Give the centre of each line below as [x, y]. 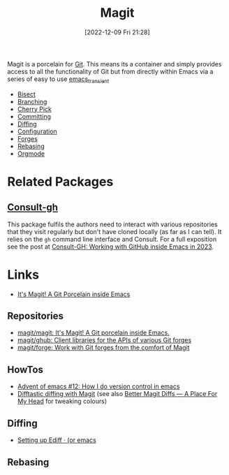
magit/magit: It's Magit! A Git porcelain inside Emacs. [93, 332]
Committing [34, 116]
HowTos [25, 369]
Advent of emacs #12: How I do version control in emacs [98, 386]
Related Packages [60, 181]
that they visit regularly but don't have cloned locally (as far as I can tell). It [114, 231]
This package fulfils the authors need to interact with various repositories [112, 224]
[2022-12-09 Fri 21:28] [117, 32]
